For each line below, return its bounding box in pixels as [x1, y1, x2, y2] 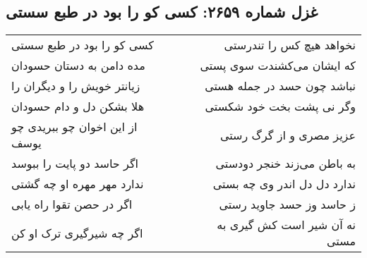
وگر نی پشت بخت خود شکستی [205, 98, 356, 115]
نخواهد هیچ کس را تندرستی [224, 37, 356, 54]
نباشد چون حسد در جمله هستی [205, 78, 356, 94]
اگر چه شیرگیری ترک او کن [11, 224, 143, 241]
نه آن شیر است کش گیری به [217, 216, 356, 233]
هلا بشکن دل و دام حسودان [11, 98, 145, 115]
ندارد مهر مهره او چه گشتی [11, 176, 144, 192]
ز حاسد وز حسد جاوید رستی [219, 196, 356, 213]
